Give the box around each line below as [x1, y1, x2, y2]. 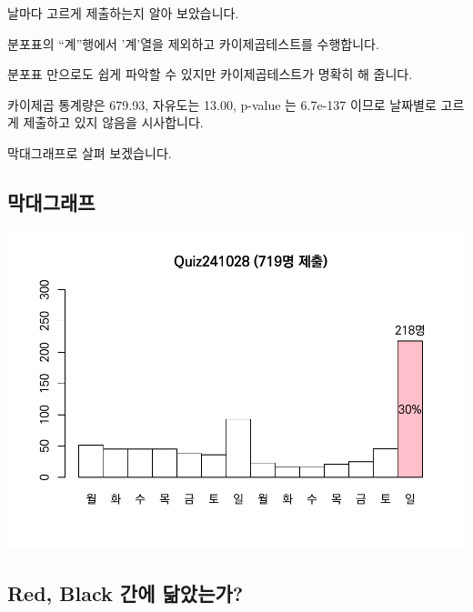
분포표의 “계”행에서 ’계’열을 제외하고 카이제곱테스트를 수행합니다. [7, 34, 379, 53]
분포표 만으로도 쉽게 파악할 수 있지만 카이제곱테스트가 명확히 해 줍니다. [7, 65, 413, 84]
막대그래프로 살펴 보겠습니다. [7, 143, 172, 162]
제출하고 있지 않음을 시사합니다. [23, 113, 204, 132]
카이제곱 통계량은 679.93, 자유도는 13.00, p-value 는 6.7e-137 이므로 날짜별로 [7, 95, 437, 114]
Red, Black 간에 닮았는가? [7, 578, 244, 607]
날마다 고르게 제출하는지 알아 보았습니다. [7, 4, 239, 22]
